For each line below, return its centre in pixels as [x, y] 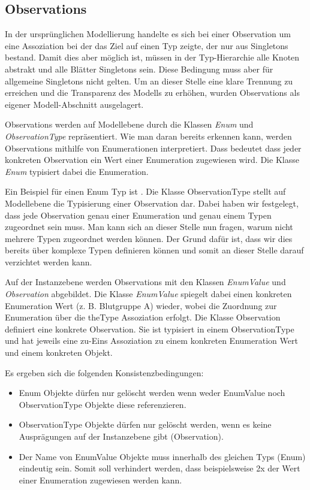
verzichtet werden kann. [49, 261]
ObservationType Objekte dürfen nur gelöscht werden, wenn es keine [145, 424]
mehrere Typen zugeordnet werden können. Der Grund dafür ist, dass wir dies [149, 238]
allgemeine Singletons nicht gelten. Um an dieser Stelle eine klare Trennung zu [149, 81]
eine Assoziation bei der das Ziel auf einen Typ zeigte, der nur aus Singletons [147, 45]
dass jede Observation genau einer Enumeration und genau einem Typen [138, 215]
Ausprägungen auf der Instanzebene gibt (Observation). [121, 436]
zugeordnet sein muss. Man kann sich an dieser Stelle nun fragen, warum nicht [149, 227]
